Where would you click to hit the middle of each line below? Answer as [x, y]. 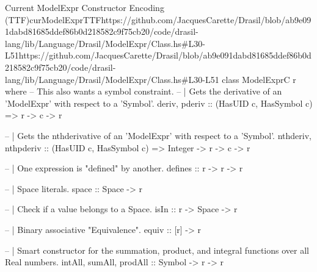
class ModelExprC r [259, 79]
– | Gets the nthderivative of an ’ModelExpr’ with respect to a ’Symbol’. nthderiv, [158, 135]
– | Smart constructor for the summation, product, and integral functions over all [157, 250]
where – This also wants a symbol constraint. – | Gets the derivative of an [144, 91]
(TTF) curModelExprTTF [53, 19]
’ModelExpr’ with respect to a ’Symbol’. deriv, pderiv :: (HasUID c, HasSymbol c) [159, 103]
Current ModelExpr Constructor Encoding [85, 7]
